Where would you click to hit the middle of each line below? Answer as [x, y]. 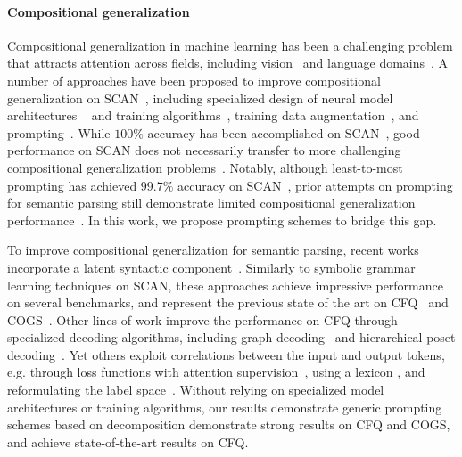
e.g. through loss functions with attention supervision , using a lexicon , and [216, 372]
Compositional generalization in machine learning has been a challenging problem [230, 45]
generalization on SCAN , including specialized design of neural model [200, 98]
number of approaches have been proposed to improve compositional [194, 80]
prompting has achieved [72, 185]
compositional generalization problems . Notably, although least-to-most [205, 167]
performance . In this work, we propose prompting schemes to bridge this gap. [222, 220]
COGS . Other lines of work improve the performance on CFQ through [202, 319]
